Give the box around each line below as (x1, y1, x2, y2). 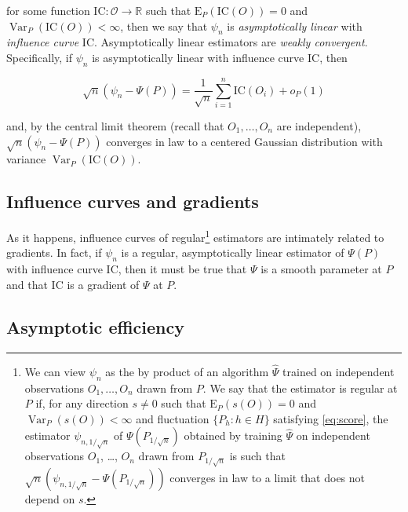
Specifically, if (6, 49, 73, 65)
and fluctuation (136, 410, 209, 426)
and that (6, 276, 48, 292)
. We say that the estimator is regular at (202, 379, 398, 396)
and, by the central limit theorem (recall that (6, 117, 224, 133)
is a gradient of (67, 276, 140, 292)
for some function (6, 2, 90, 18)
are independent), (276, 117, 362, 133)
